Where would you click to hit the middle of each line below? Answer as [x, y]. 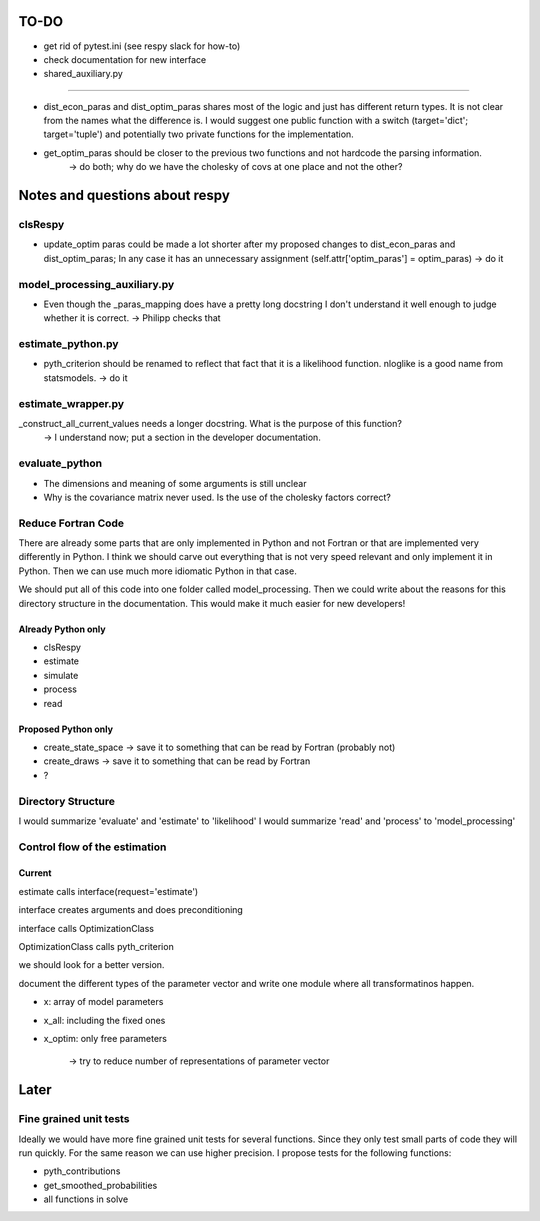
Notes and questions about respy [124, 195]
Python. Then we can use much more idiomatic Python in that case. [157, 571]
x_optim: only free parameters [105, 1038]
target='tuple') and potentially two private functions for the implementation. [198, 134]
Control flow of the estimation [92, 847]
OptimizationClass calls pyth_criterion [96, 947]
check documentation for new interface [125, 59]
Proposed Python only [66, 729]
